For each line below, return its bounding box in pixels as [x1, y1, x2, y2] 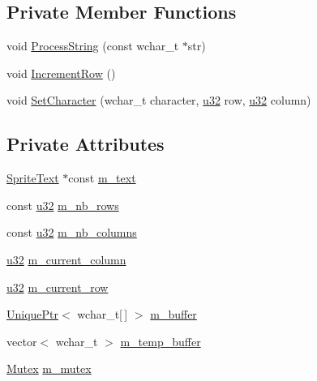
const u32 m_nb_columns [6, 224, 137, 241]
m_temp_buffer [120, 332, 201, 349]
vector [6, 332, 37, 349]
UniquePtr [6, 306, 59, 323]
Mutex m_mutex [6, 360, 92, 377]
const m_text [68, 169, 136, 186]
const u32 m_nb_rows [6, 196, 119, 213]
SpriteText [6, 169, 59, 186]
